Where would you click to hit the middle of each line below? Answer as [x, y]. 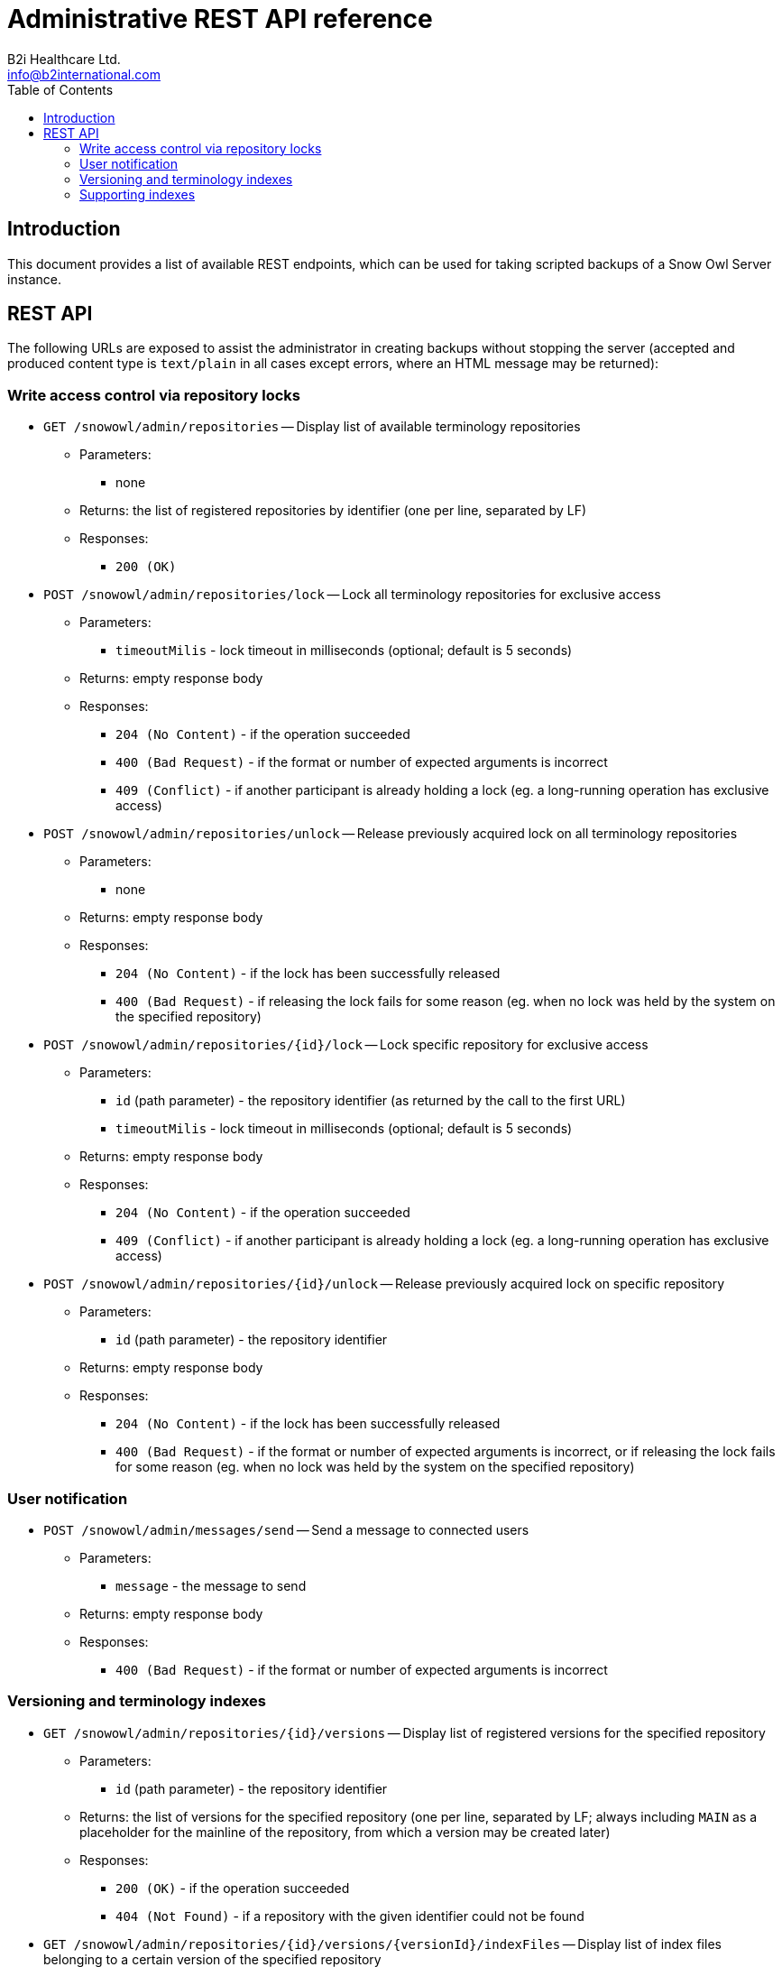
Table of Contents [60, 89]
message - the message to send [211, 1585]
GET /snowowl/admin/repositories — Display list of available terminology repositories [312, 427]
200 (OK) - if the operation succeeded [233, 1888]
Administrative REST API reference [220, 19]
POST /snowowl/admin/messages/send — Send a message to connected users [286, 1529]
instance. [35, 279]
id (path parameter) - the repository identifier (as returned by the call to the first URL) [371, 1101]
